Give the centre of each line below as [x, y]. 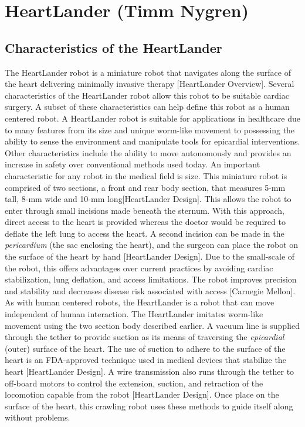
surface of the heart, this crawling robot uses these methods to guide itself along [149, 406]
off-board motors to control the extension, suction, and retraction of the [134, 383]
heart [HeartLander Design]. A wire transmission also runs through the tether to [150, 371]
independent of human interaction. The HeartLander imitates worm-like [134, 314]
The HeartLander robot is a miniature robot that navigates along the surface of [148, 72]
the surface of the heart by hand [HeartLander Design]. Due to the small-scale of [150, 256]
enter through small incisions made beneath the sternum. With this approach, [145, 210]
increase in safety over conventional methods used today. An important [133, 164]
